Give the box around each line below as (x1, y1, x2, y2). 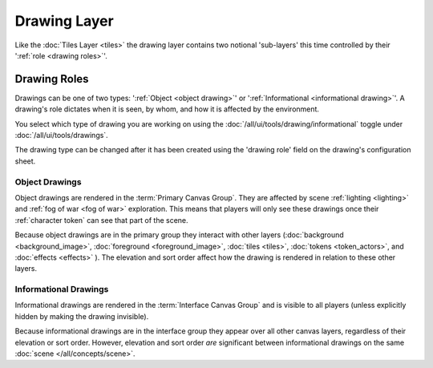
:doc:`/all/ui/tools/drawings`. (14, 131, 108, 140)
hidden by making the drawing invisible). (14, 311, 149, 321)
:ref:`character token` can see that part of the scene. (14, 215, 188, 224)
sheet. (14, 156, 36, 166)
